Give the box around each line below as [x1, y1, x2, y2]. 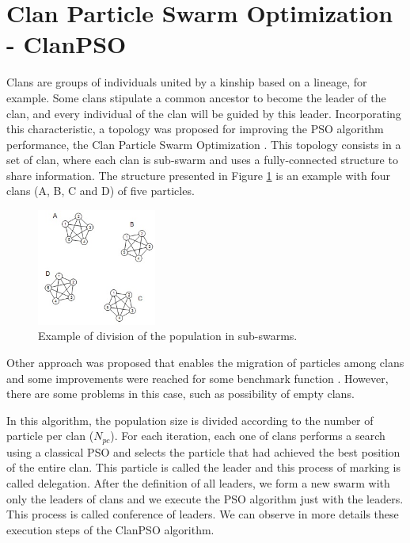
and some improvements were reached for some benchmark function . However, [6, 369, 389, 386]
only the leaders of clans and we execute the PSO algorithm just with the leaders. [6, 490, 404, 507]
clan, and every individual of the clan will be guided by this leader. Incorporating [6, 105, 401, 121]
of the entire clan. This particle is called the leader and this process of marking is [6, 459, 401, 476]
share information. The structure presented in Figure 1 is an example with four [6, 166, 390, 183]
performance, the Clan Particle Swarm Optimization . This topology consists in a [6, 136, 401, 152]
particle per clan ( [6, 427, 94, 444]
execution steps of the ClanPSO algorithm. [6, 521, 214, 537]
